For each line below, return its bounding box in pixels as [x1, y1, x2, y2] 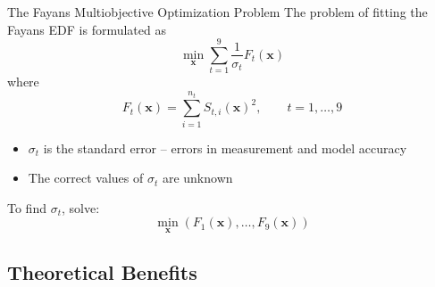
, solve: [61, 198, 100, 217]
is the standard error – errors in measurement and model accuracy [43, 138, 407, 157]
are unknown [162, 168, 233, 187]
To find [7, 198, 46, 217]
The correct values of [28, 168, 144, 187]
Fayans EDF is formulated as [7, 20, 166, 38]
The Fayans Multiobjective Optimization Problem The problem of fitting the [7, 3, 428, 20]
